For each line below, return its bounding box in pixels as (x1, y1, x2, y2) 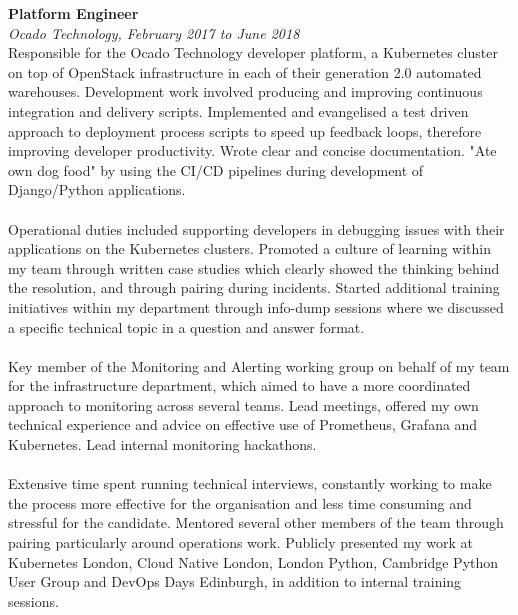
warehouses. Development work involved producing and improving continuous (8, 81, 483, 102)
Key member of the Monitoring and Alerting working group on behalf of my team (8, 355, 510, 376)
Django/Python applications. (8, 179, 186, 200)
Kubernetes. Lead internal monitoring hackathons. (8, 434, 317, 455)
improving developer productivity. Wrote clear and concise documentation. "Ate (8, 140, 497, 161)
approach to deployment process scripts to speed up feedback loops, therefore (8, 120, 482, 141)
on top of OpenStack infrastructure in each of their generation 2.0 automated (8, 61, 482, 82)
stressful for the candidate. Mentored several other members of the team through (8, 512, 504, 533)
